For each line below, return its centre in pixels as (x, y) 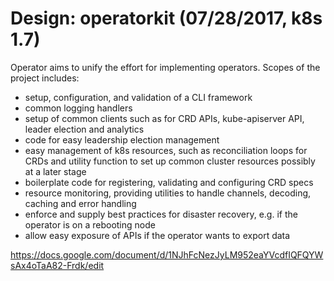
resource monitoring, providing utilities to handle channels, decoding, (168, 193)
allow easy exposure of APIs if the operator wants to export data (157, 235)
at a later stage (55, 171)
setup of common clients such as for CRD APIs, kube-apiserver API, (164, 118)
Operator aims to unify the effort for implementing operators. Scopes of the (165, 67)
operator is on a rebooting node (90, 224)
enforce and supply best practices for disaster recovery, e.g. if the (161, 214)
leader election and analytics (84, 129)
